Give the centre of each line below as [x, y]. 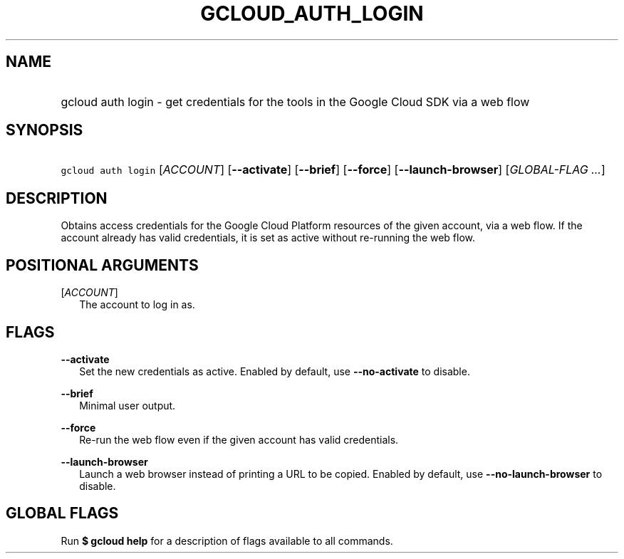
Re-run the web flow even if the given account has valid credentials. [239, 439]
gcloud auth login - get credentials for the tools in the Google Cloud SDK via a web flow [295, 101]
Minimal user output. [128, 405]
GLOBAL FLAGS [62, 513]
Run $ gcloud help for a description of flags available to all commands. [227, 540]
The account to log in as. [137, 305]
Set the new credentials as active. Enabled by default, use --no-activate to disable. [275, 371]
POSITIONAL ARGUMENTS [102, 265]
